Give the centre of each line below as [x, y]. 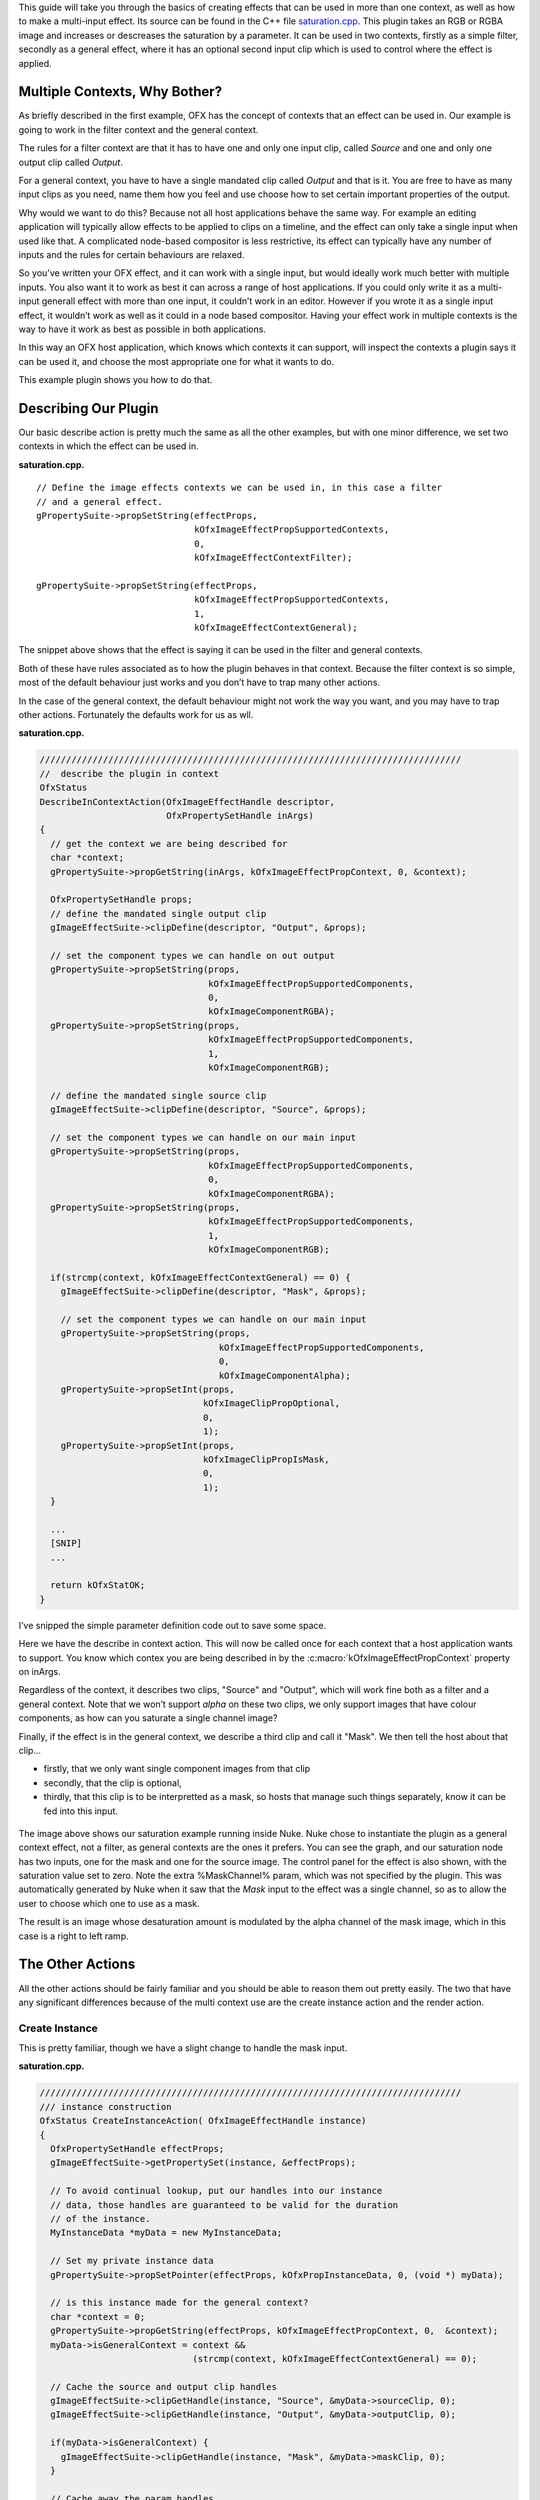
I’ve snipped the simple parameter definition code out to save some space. [172, 1625]
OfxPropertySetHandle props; [122, 899]
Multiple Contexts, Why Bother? [120, 91]
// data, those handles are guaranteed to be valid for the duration [224, 2204]
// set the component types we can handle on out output [192, 955]
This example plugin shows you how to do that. [115, 380]
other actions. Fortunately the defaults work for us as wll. [136, 715]
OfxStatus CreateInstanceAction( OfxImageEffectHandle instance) [203, 2121]
